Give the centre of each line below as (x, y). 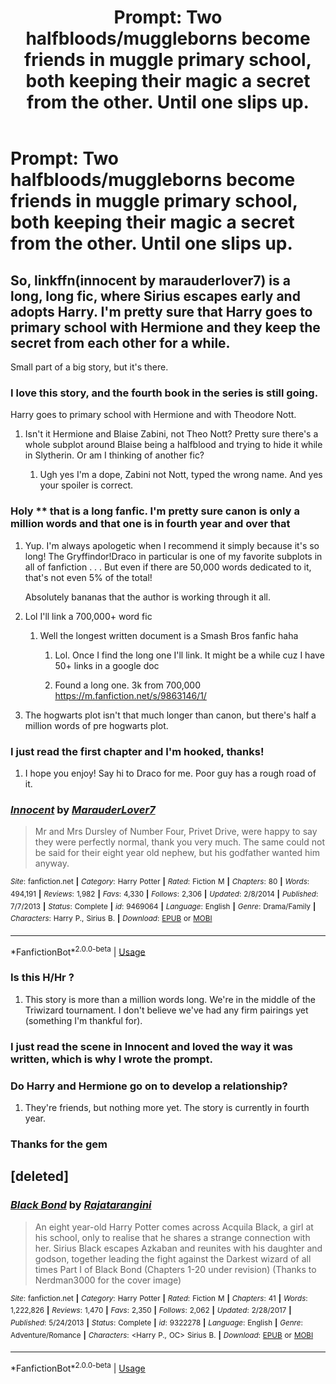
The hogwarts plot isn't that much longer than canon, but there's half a (170, 715)
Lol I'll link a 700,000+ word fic (88, 616)
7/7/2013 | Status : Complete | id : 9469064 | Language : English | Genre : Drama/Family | (163, 906)
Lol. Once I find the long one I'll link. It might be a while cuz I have (189, 655)
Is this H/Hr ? (42, 978)
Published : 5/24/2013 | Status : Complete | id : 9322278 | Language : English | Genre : (156, 1322)
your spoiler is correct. (86, 485)
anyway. (52, 863)
